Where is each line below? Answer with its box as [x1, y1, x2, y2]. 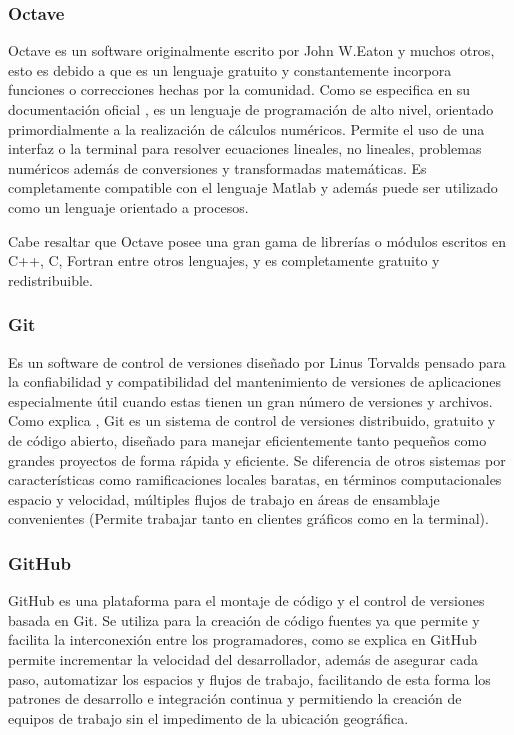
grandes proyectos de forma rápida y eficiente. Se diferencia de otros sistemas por [8, 449, 506, 470]
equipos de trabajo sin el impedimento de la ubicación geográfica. [8, 707, 409, 728]
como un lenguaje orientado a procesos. [8, 196, 249, 217]
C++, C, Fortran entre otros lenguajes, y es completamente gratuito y [8, 250, 440, 271]
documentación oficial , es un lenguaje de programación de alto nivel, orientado [8, 99, 494, 119]
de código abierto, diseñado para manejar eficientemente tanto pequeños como [8, 429, 487, 450]
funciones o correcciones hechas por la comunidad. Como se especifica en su [8, 79, 471, 100]
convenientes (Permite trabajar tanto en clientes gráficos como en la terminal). [8, 508, 489, 529]
